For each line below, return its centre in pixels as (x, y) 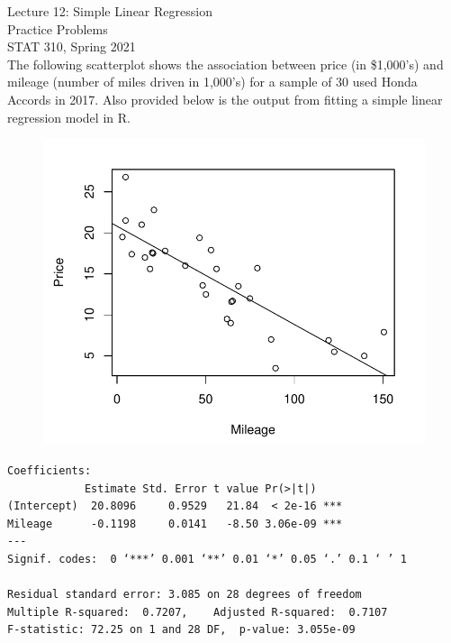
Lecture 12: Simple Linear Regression (110, 11)
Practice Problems (58, 28)
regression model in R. (69, 117)
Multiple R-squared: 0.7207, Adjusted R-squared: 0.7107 (198, 612)
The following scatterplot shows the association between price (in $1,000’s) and (225, 64)
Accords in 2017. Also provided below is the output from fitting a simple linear (225, 99)
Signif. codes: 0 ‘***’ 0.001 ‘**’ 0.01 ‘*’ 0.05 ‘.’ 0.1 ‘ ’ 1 (207, 559)
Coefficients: (50, 470)
